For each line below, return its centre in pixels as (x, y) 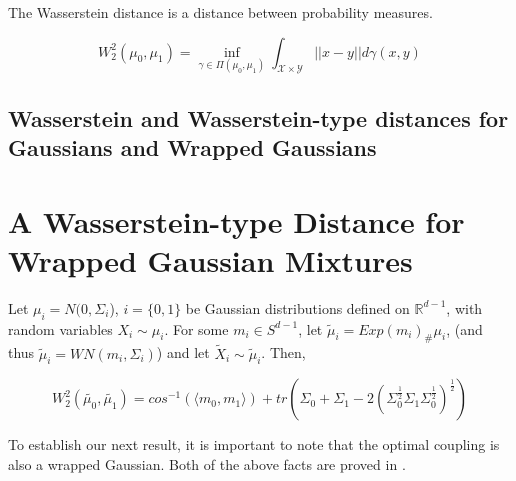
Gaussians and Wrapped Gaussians (192, 147)
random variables (60, 328)
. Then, (283, 352)
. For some (196, 328)
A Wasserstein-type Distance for (236, 220)
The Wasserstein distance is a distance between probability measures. (220, 12)
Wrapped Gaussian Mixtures (210, 259)
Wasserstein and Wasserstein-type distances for (258, 117)
